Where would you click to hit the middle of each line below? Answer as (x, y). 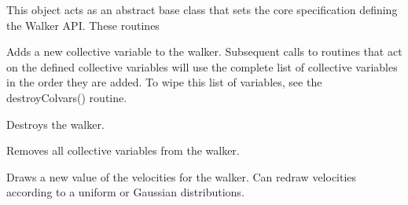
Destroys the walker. (55, 124)
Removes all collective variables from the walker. (123, 150)
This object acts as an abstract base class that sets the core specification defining (202, 9)
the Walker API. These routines (83, 25)
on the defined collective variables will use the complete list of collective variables (202, 66)
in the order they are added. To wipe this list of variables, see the (164, 82)
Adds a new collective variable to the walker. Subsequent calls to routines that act (204, 51)
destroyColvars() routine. (67, 97)
